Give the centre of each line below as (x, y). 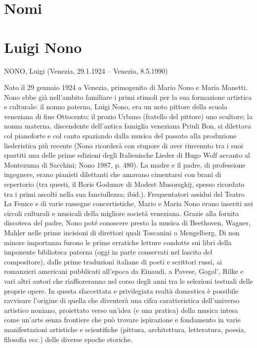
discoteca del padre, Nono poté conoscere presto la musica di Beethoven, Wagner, (127, 223)
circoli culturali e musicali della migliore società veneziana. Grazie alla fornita (122, 213)
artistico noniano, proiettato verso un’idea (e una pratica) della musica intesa (121, 310)
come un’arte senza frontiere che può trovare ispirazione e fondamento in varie (122, 320)
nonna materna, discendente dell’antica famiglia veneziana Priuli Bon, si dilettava (128, 126)
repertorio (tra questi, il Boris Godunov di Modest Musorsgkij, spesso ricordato (124, 184)
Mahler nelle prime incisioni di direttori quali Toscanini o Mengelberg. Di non (122, 232)
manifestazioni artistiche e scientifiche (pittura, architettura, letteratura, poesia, (125, 329)
